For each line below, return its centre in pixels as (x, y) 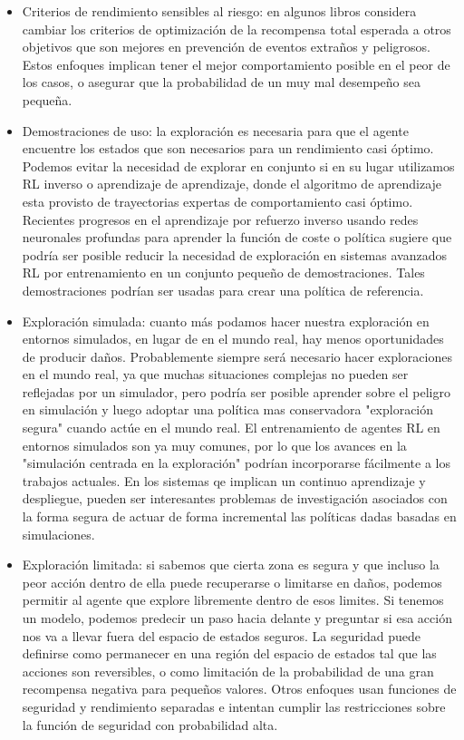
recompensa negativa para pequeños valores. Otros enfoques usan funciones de (239, 689)
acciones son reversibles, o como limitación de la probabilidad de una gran (228, 671)
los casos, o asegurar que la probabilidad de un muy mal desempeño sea (222, 82)
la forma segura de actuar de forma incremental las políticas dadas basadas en (239, 516)
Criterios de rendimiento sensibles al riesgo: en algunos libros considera (219, 11)
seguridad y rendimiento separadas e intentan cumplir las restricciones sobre (234, 706)
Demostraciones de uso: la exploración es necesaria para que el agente (215, 130)
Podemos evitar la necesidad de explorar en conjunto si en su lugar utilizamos (238, 166)
